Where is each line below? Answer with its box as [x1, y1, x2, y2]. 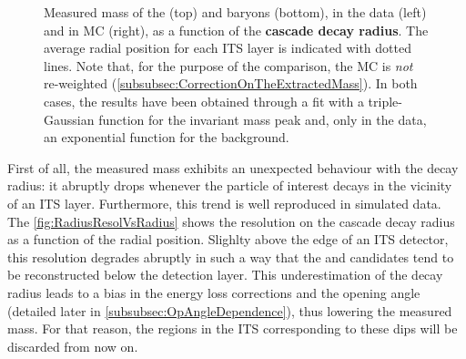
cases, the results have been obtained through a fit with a [44, 91, 364, 110]
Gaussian [44, 109, 95, 128]
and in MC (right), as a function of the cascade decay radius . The [44, 20, 429, 39]
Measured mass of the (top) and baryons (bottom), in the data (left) [44, 3, 427, 21]
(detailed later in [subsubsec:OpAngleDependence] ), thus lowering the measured [7, 301, 452, 320]
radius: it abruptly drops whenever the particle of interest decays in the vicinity [7, 176, 452, 195]
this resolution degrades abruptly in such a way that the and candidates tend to [7, 247, 454, 266]
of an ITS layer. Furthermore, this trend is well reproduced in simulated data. [7, 193, 441, 212]
